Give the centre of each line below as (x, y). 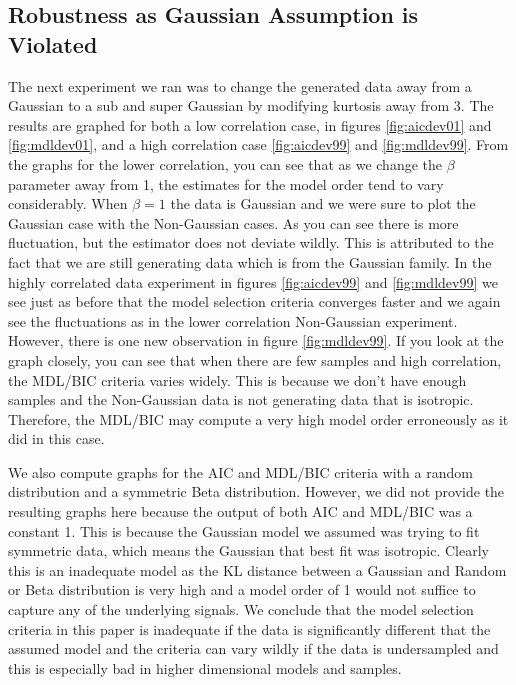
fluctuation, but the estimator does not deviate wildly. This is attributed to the (251, 242)
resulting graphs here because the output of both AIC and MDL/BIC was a (240, 511)
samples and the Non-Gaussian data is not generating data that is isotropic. (241, 399)
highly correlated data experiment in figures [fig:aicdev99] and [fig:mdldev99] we (253, 281)
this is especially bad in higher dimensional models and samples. (205, 667)
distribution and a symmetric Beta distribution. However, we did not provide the (256, 491)
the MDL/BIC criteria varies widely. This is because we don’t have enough (237, 379)
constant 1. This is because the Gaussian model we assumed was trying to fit (244, 530)
